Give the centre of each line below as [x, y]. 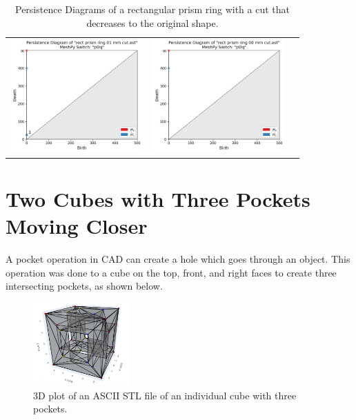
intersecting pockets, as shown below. [84, 286]
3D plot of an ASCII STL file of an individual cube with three [165, 395]
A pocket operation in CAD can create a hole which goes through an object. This [178, 259]
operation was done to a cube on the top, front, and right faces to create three [171, 272]
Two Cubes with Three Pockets [158, 199]
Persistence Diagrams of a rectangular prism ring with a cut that [152, 9]
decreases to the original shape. [152, 22]
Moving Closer [77, 226]
